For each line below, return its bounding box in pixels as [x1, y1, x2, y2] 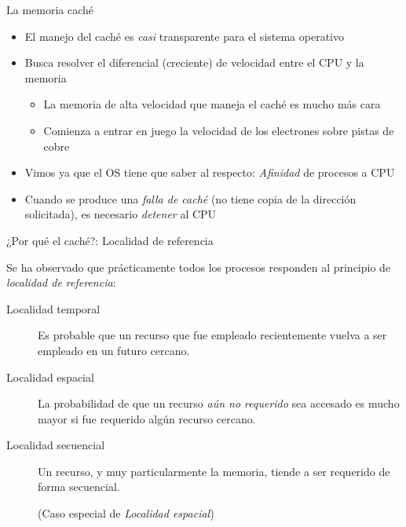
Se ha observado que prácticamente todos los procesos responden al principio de [6, 258, 391, 275]
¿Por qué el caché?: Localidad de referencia [6, 232, 214, 248]
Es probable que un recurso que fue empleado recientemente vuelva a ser [38, 327, 387, 343]
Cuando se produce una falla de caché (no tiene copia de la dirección [24, 190, 357, 207]
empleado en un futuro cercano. [38, 342, 190, 358]
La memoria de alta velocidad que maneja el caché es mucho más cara [43, 96, 381, 112]
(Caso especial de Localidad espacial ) [38, 505, 214, 522]
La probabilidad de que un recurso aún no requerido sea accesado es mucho [38, 395, 400, 412]
